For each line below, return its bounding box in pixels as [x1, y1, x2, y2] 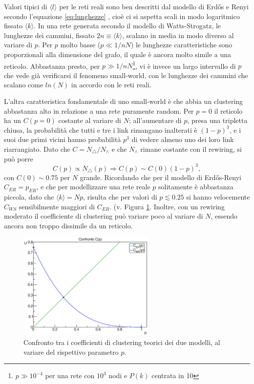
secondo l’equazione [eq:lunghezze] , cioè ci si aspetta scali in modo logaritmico [4, 11, 240, 21]
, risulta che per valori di [83, 192, 157, 202]
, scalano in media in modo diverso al [122, 30, 234, 40]
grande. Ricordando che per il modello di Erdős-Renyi [80, 172, 242, 182]
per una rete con [45, 370, 95, 381]
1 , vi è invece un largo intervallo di [132, 59, 236, 71]
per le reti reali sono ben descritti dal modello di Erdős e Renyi [59, 1, 249, 11]
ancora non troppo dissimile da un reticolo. [4, 220, 133, 230]
